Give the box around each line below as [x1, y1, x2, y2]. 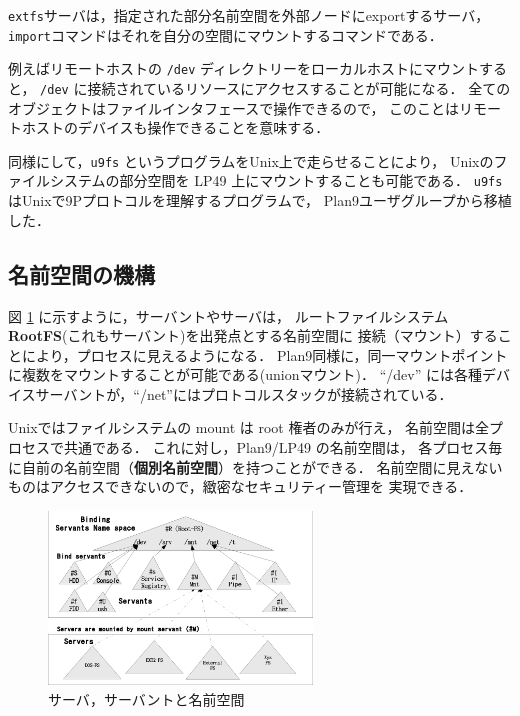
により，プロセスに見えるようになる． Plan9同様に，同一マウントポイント [21, 344, 508, 365]
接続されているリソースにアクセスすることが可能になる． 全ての [87, 77, 511, 98]
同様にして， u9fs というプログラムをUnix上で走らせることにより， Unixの [8, 150, 494, 171]
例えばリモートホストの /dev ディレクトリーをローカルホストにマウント [8, 58, 479, 79]
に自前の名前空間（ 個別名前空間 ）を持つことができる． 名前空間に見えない [8, 456, 503, 477]
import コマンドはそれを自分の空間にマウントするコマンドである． [8, 24, 443, 45]
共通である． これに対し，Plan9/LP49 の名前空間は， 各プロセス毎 [63, 437, 503, 458]
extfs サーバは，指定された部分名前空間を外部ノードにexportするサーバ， [8, 5, 490, 25]
